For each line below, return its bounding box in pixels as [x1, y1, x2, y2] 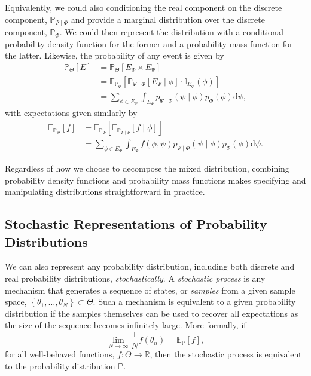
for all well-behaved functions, [5, 347, 115, 360]
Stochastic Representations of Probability [5, 215, 267, 233]
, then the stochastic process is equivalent [150, 347, 302, 360]
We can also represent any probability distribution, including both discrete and [5, 260, 295, 273]
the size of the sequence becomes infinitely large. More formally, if [5, 319, 246, 331]
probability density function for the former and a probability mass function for [5, 37, 293, 50]
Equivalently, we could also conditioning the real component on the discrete [5, 1, 282, 13]
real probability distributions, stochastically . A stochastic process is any [5, 271, 266, 284]
